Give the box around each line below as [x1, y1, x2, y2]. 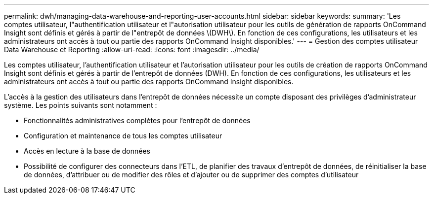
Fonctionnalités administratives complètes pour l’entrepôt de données [24, 116, 251, 125]
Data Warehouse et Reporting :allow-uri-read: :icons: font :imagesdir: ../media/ [4, 45, 260, 54]
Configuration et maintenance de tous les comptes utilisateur [24, 132, 222, 140]
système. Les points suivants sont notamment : [4, 101, 157, 109]
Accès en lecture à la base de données [24, 147, 151, 155]
